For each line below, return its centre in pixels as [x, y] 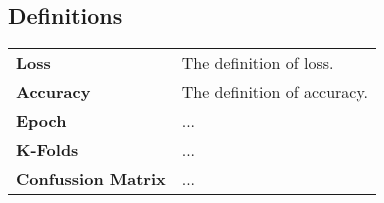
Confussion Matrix [91, 179]
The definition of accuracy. [275, 92]
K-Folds [47, 150]
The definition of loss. [257, 63]
